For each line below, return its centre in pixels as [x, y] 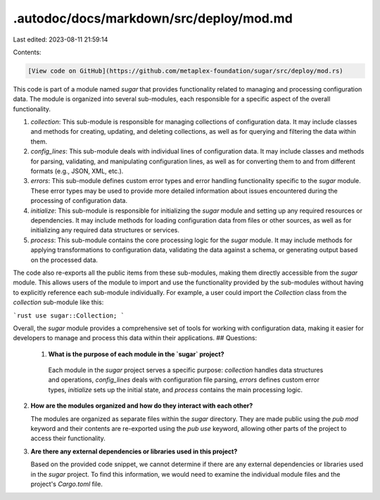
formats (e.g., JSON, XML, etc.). [77, 171]
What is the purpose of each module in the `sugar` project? [136, 354]
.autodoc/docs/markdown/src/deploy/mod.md [153, 18]
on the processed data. [64, 260]
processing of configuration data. [79, 201]
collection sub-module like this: [58, 302]
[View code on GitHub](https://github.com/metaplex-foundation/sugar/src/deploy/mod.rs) [186, 71]
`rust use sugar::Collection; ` [69, 315]
